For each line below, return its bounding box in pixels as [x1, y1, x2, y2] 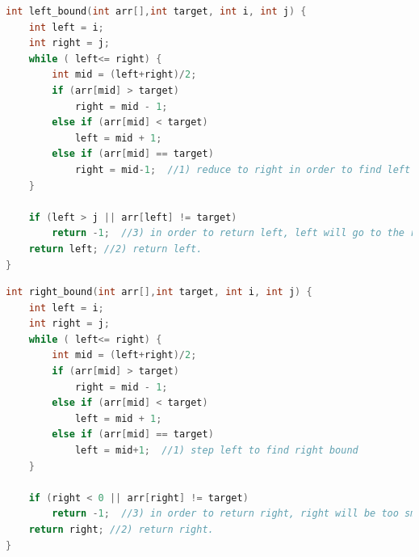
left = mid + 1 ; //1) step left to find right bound [74, 445, 358, 457]
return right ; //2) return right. [28, 524, 214, 535]
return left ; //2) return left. [28, 243, 203, 255]
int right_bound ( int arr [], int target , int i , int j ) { [6, 286, 312, 298]
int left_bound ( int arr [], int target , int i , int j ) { [6, 6, 307, 17]
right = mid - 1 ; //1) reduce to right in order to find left [74, 163, 411, 175]
